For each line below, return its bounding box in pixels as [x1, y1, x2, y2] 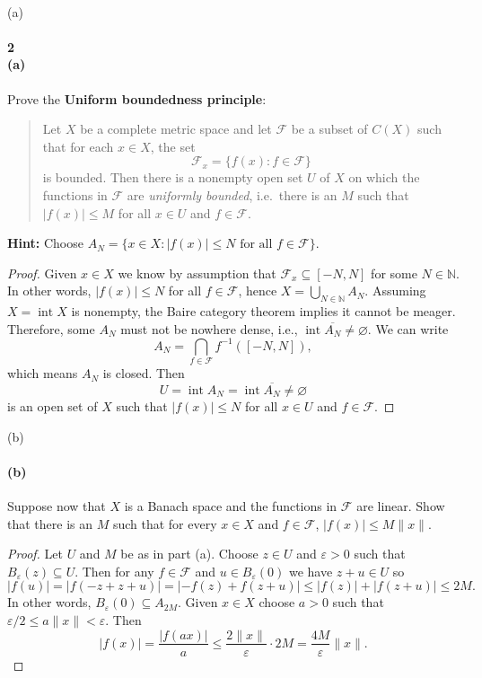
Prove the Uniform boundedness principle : [7, 89, 267, 108]
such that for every [112, 514, 217, 533]
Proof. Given [7, 263, 77, 282]
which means [7, 364, 78, 383]
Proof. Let [7, 544, 63, 563]
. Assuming [364, 281, 426, 300]
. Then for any [74, 561, 154, 580]
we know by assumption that [118, 263, 276, 282]
